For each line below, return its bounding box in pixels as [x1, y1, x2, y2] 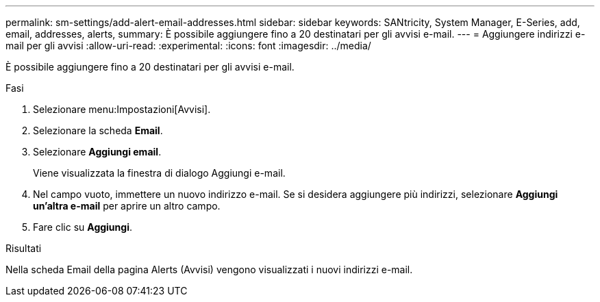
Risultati [5, 242, 42, 254]
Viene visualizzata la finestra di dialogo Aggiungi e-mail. [33, 167, 286, 179]
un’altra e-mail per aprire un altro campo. [33, 200, 221, 212]
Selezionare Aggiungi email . [33, 146, 162, 158]
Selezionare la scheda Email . [33, 125, 163, 136]
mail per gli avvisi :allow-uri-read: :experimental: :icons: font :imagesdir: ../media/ [5, 40, 371, 51]
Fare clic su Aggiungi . [33, 221, 132, 233]
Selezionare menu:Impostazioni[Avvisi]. [33, 103, 211, 115]
